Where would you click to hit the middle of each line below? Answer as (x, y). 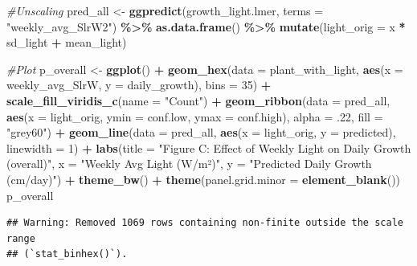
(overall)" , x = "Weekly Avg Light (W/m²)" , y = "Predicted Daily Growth (189, 164)
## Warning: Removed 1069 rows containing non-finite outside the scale (205, 223)
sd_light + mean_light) (67, 42)
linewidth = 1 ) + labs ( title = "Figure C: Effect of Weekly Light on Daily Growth (209, 147)
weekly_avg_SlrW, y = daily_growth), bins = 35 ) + (139, 85)
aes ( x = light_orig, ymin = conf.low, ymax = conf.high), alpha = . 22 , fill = (195, 116)
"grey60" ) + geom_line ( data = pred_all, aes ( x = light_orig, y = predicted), (201, 132)
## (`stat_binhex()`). (67, 254)
